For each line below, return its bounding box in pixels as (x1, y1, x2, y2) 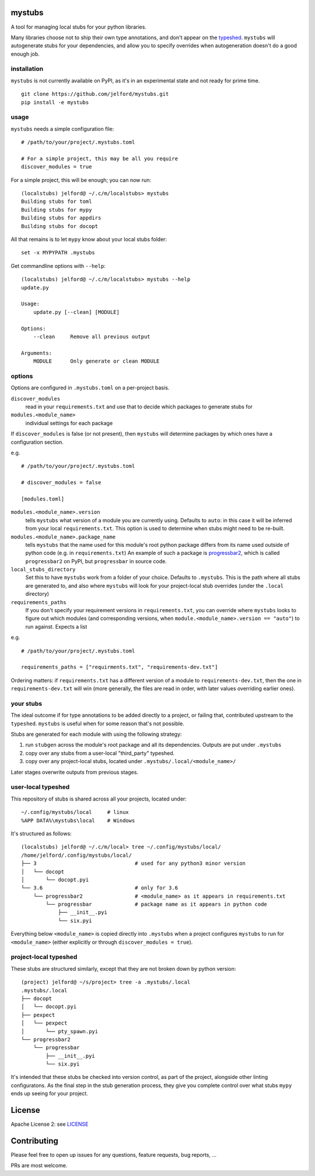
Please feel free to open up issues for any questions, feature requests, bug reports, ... (10, 1151, 217, 1158)
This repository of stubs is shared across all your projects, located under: (10, 795, 187, 802)
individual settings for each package (25, 419, 113, 426)
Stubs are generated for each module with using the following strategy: (10, 731, 182, 738)
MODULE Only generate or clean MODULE (33, 358, 160, 365)
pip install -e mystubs (21, 99, 89, 105)
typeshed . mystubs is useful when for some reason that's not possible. (10, 720, 184, 727)
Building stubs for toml (21, 198, 92, 205)
